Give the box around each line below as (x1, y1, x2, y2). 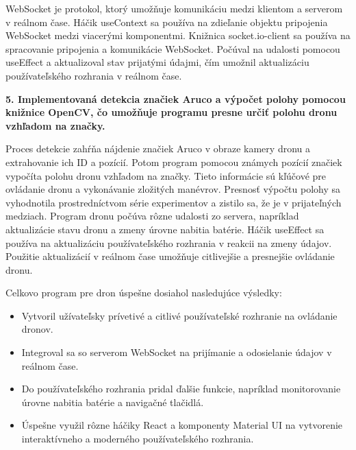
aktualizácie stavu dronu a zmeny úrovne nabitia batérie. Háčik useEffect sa (5, 222, 325, 236)
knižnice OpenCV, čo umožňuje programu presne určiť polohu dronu (5, 105, 338, 119)
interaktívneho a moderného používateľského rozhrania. (21, 431, 254, 446)
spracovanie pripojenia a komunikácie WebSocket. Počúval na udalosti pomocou (5, 41, 340, 56)
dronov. (21, 322, 53, 336)
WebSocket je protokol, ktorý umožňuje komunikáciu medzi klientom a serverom (5, 1, 343, 15)
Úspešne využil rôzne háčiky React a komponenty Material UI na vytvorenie (21, 418, 343, 432)
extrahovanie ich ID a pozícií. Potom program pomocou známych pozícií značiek (5, 154, 342, 169)
